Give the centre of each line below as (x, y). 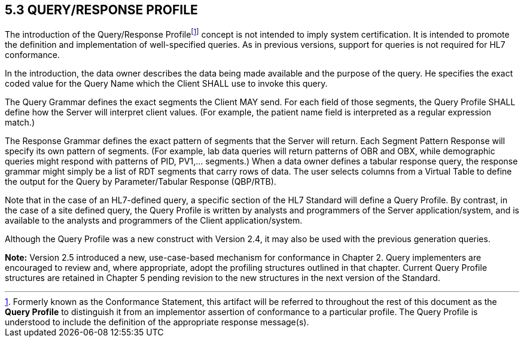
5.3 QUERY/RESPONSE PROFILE (101, 10)
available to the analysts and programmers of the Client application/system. (154, 221)
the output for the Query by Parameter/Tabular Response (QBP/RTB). (141, 182)
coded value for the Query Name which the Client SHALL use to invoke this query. (166, 84)
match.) (20, 123)
